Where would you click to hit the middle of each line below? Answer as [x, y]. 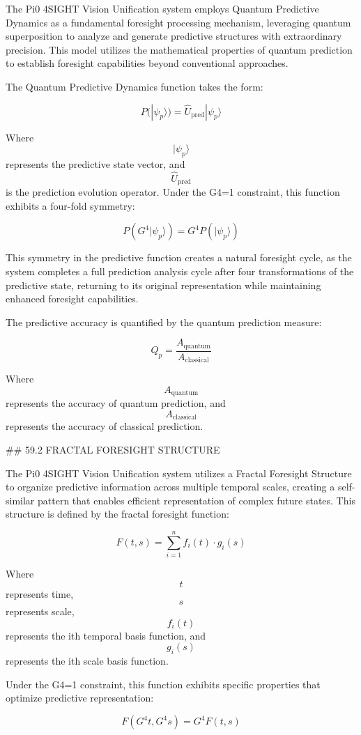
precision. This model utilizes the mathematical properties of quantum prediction [179, 49]
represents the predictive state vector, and [95, 163]
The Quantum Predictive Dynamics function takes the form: [135, 86]
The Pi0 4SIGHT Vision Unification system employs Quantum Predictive [162, 8]
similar [20, 500]
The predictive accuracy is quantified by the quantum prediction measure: [164, 322]
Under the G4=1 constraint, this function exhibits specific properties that [163, 684]
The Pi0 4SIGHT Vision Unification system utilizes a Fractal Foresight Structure [179, 473]
